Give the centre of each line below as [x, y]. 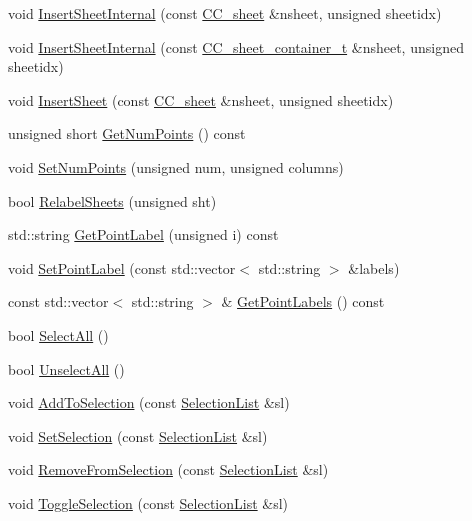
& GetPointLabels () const [303, 301]
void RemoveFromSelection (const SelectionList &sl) [168, 469]
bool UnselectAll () [66, 368]
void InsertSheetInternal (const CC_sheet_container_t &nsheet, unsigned [236, 46]
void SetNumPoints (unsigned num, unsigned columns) [176, 166]
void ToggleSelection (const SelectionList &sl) [148, 502]
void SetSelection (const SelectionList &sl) [138, 435]
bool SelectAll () [58, 334]
